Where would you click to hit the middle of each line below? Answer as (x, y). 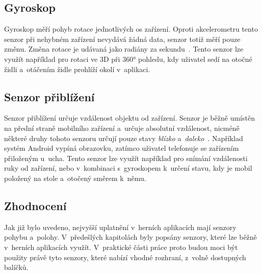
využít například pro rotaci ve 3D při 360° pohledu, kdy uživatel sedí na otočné (128, 59)
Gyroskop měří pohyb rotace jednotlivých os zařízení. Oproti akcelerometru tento (131, 29)
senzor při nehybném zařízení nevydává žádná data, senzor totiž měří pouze (122, 39)
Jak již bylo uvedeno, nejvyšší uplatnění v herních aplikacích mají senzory (120, 227)
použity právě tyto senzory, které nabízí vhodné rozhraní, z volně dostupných (125, 257)
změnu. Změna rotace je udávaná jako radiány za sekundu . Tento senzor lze (124, 49)
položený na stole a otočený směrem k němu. (75, 178)
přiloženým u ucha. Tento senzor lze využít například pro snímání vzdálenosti (126, 158)
